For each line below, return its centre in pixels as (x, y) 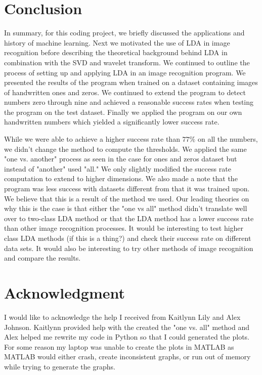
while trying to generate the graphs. (60, 366)
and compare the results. (42, 258)
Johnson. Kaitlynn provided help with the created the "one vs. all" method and (127, 327)
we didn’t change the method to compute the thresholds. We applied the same (125, 149)
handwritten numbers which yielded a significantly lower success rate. (112, 122)
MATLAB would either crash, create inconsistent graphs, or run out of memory (127, 357)
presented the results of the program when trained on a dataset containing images (131, 82)
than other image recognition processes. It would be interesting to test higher (124, 228)
